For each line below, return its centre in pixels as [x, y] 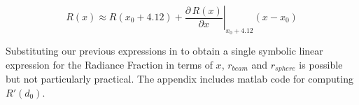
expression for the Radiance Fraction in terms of [109, 64]
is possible [321, 64]
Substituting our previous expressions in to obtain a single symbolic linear [164, 51]
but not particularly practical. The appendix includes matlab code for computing [179, 79]
